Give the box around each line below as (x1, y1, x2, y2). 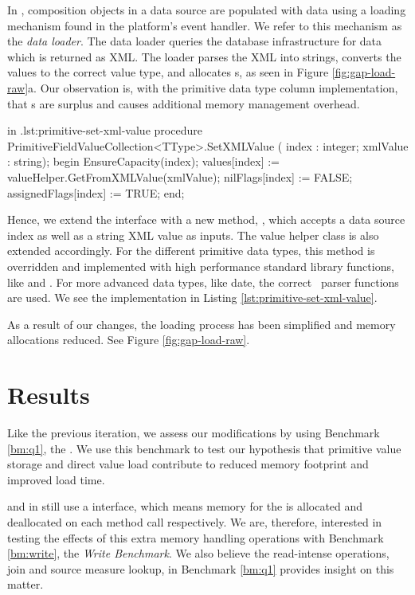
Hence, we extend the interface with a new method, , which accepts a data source (7, 211, 405, 228)
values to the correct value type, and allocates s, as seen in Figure (7, 64, 329, 80)
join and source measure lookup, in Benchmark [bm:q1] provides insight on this (7, 560, 394, 577)
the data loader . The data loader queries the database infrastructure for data (7, 33, 382, 49)
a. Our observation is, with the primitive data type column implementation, (28, 79, 398, 96)
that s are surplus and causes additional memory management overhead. (7, 95, 360, 112)
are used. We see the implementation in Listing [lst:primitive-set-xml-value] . (7, 289, 378, 306)
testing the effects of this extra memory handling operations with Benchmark (7, 529, 384, 546)
